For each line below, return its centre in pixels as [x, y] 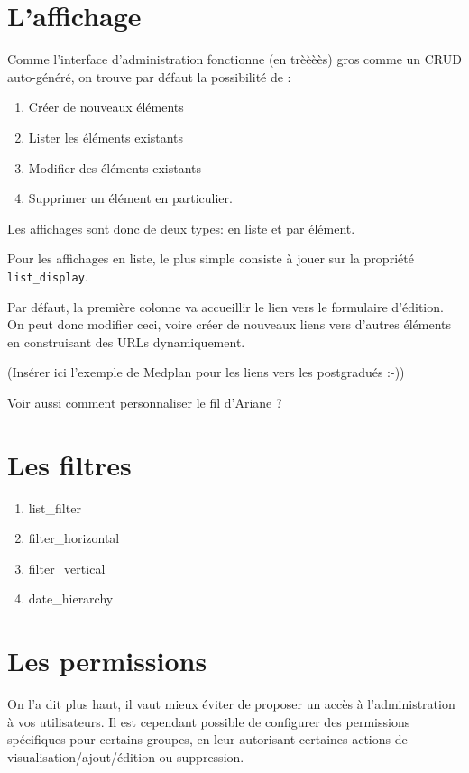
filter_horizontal [74, 538]
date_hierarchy [71, 598]
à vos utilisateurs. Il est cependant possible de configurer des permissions [209, 721]
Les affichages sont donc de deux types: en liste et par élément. [181, 228]
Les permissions [107, 661]
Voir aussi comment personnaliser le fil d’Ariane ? [145, 402]
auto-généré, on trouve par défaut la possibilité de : [149, 76]
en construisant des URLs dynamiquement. [126, 341]
